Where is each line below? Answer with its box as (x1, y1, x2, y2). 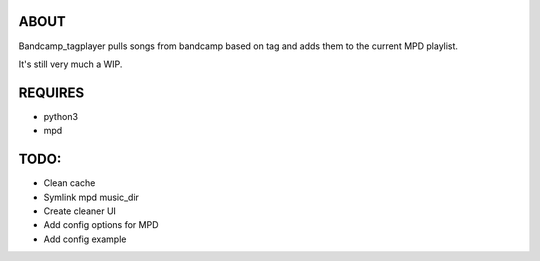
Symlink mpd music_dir (43, 191, 140, 203)
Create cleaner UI (43, 205, 117, 217)
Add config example (43, 233, 127, 245)
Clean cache (43, 177, 96, 189)
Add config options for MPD (43, 219, 159, 231)
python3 (43, 110, 79, 122)
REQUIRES (18, 84, 85, 101)
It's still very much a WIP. (18, 58, 123, 70)
